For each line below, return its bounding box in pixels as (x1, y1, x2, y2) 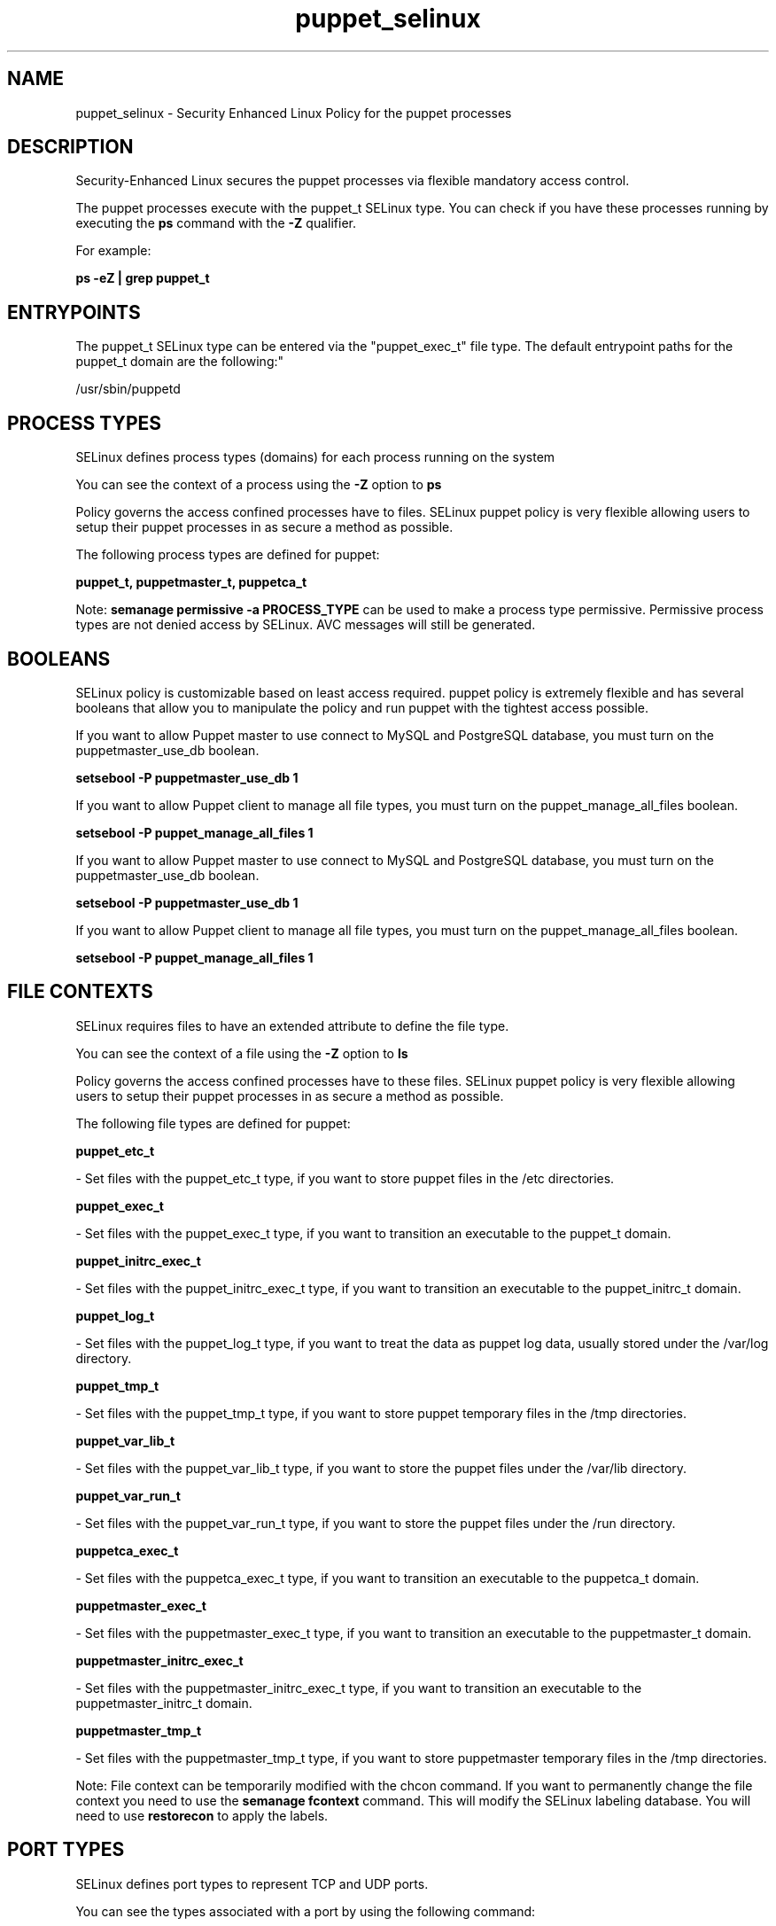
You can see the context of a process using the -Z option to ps (75, 477, 442, 493)
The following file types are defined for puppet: (75, 1115, 351, 1131)
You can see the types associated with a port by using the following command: (75, 1903, 536, 1919)
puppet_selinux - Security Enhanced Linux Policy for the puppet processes (75, 105, 512, 121)
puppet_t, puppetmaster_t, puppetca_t (75, 574, 307, 590)
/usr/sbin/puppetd (75, 381, 181, 397)
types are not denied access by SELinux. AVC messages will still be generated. (75, 617, 536, 633)
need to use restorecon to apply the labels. (75, 1807, 329, 1823)
